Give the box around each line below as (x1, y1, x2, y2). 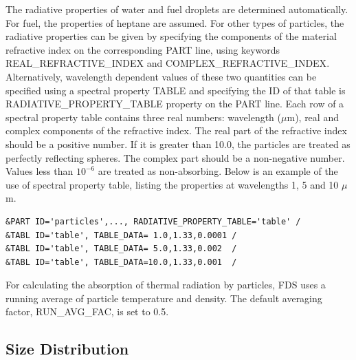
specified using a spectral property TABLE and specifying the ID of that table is (5, 83, 346, 97)
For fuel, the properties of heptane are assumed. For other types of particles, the (5, 15, 344, 30)
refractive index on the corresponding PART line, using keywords (5, 42, 280, 56)
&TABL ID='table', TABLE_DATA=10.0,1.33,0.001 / (5, 257, 237, 267)
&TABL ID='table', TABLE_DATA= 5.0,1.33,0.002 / (5, 244, 237, 254)
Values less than (5, 164, 74, 178)
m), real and (287, 109, 339, 124)
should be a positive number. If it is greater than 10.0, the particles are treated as (5, 136, 351, 151)
